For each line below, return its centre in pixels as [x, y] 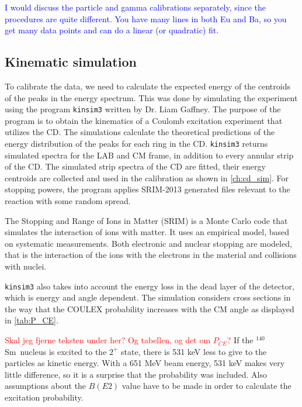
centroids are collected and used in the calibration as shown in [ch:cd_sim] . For [147, 177]
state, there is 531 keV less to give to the [194, 351]
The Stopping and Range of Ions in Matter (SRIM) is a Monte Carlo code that [146, 220]
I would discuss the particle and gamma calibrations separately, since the [136, 7]
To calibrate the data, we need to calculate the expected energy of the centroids [147, 86]
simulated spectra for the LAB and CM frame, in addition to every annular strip [149, 155]
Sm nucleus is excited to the [56, 351]
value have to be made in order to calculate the [206, 386]
